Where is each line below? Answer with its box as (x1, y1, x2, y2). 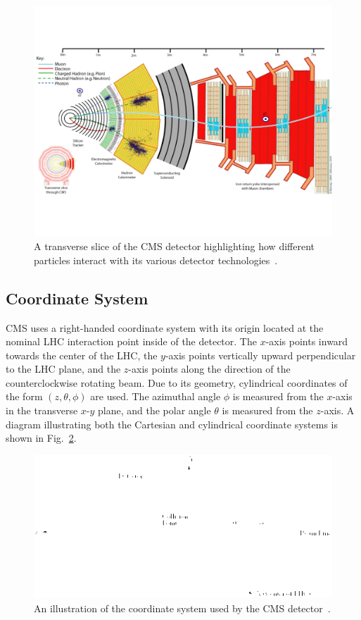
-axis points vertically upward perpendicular (165, 347, 356, 362)
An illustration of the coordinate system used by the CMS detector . (34, 600, 331, 615)
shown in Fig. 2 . (6, 430, 77, 445)
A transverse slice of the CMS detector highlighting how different (34, 239, 315, 254)
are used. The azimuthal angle (90, 389, 221, 404)
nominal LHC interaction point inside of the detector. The (6, 334, 257, 349)
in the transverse (6, 403, 78, 418)
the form (6, 389, 43, 404)
